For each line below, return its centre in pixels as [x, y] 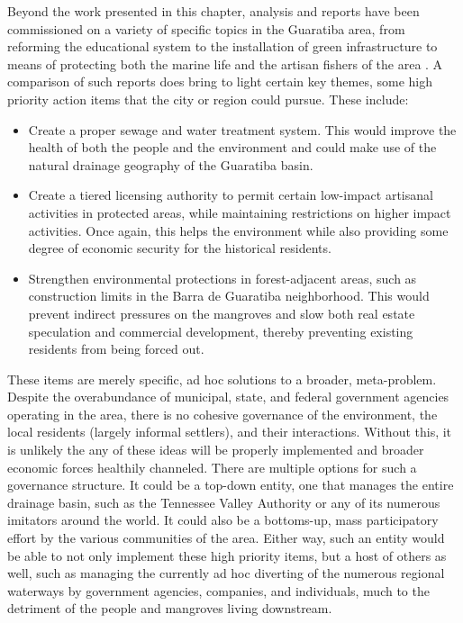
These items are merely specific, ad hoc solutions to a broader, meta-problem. [222, 379]
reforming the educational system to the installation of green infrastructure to [222, 46]
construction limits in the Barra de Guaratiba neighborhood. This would [229, 296]
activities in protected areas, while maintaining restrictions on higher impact [240, 212]
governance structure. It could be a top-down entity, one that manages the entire [231, 485]
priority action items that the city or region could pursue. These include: [208, 99]
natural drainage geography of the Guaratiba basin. [171, 164]
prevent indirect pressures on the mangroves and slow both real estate [222, 313]
